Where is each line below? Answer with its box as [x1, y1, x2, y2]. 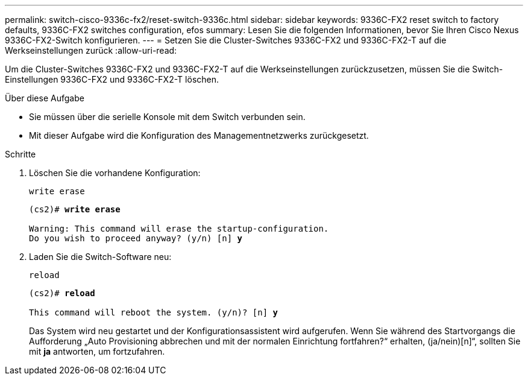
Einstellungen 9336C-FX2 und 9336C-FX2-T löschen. [5, 74, 219, 84]
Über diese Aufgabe [5, 93, 84, 103]
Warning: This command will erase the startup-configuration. [29, 224, 329, 233]
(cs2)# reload [29, 288, 95, 298]
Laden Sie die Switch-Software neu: [29, 252, 172, 262]
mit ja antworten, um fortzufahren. [29, 346, 165, 356]
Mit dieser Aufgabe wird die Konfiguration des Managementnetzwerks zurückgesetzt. [29, 130, 369, 141]
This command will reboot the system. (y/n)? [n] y [29, 308, 278, 317]
